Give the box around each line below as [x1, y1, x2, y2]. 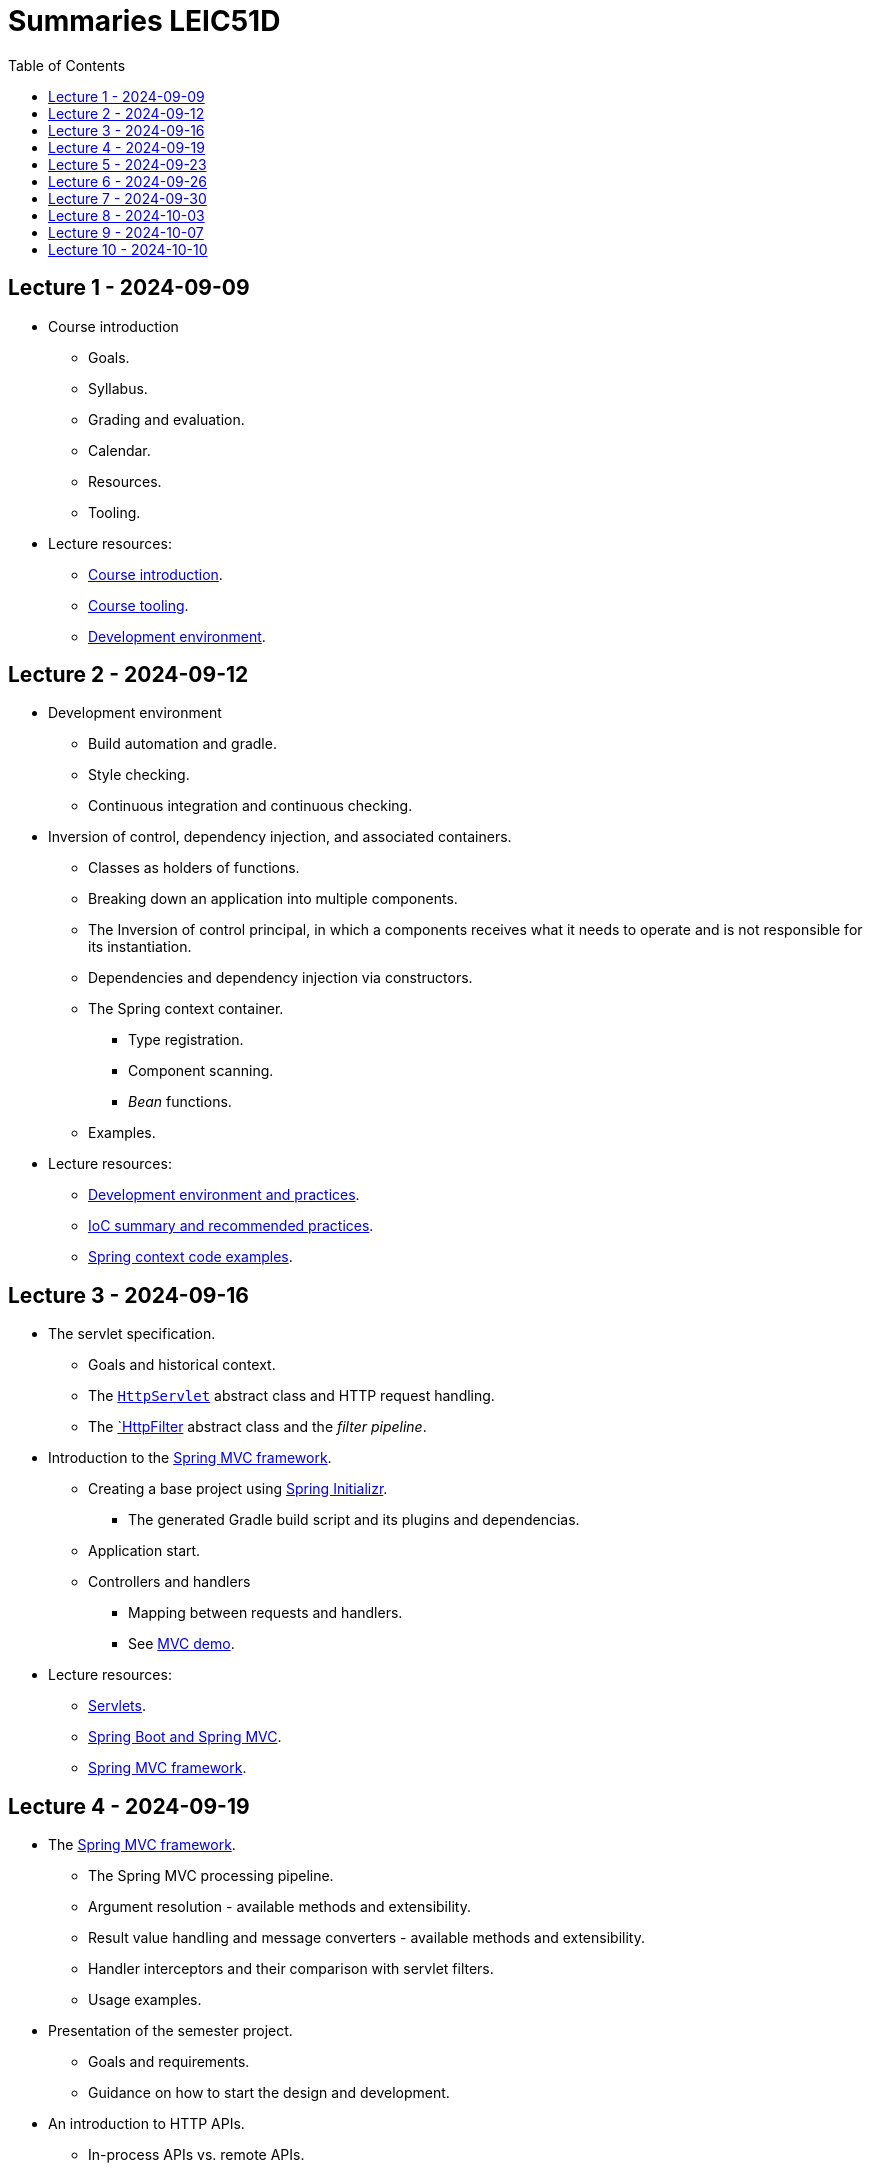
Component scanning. [128, 1062, 274, 1080]
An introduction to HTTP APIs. [48, 2115, 245, 2133]
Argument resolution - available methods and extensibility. [88, 1898, 471, 1916]
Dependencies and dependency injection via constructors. [88, 969, 473, 987]
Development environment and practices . [88, 1186, 360, 1204]
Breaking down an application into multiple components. [88, 890, 458, 908]
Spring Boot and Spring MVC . [88, 1728, 282, 1746]
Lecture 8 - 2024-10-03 [48, 206, 205, 224]
